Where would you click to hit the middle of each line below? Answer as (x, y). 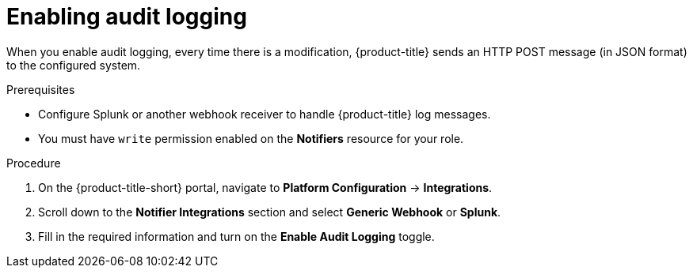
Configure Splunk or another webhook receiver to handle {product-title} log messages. (265, 114)
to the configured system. (74, 65)
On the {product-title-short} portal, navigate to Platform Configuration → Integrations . (265, 187)
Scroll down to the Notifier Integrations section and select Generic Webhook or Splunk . (270, 212)
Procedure (34, 163)
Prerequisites (41, 89)
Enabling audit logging (127, 17)
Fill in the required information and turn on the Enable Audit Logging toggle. (236, 236)
